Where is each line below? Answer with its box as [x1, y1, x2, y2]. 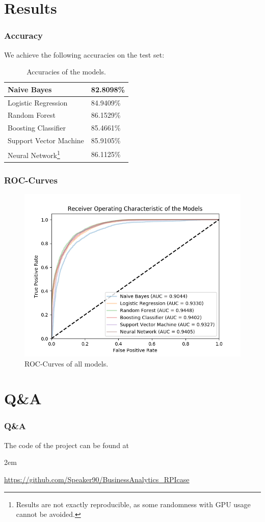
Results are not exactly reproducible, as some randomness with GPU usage [16, 499, 251, 509]
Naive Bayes [8, 84, 52, 94]
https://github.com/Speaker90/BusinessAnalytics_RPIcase [4, 474, 190, 484]
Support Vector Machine [8, 135, 84, 146]
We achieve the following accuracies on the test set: [4, 49, 165, 60]
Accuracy [4, 29, 43, 42]
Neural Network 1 [8, 148, 60, 160]
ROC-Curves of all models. [24, 358, 109, 369]
